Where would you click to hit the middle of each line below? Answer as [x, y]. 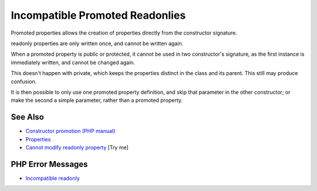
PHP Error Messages [49, 164]
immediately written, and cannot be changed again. [73, 62]
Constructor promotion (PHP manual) [70, 131]
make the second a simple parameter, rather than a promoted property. [97, 100]
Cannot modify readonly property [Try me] [77, 147]
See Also [27, 117]
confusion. [24, 81]
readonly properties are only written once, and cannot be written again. [97, 43]
